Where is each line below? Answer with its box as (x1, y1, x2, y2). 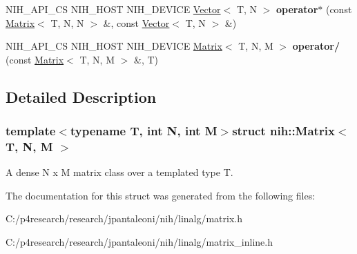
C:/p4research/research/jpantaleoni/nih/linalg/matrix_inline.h (6, 235, 273, 249)
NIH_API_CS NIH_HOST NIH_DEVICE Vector (6, 2, 221, 16)
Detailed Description (6, 86, 157, 107)
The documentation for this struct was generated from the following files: (6, 188, 316, 202)
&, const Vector (103, 15, 170, 30)
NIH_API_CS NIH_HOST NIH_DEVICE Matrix (6, 39, 222, 53)
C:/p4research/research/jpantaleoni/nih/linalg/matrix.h (6, 211, 243, 226)
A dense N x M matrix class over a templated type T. (6, 165, 233, 179)
